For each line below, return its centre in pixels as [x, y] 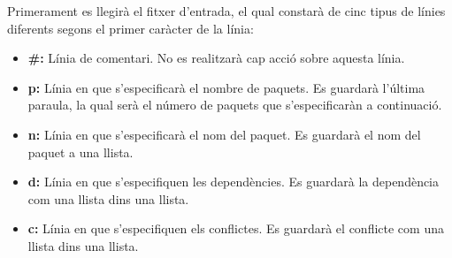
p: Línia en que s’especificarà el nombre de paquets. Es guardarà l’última [226, 87]
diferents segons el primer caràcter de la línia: [130, 28]
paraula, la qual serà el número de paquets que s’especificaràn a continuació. [235, 105]
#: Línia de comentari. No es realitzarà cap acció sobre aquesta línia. [216, 58]
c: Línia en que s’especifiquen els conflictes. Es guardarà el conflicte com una [236, 228]
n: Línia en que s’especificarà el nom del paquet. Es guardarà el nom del [224, 134]
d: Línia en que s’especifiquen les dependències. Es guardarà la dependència [234, 182]
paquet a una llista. [80, 152]
